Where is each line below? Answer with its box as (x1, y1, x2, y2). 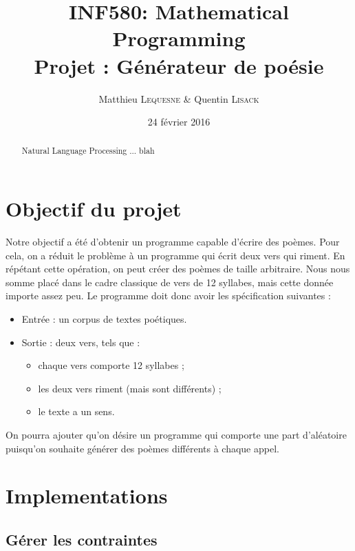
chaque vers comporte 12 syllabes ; (38, 358, 184, 372)
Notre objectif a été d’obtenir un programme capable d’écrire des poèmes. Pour (6, 234, 340, 249)
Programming (112, 24, 246, 52)
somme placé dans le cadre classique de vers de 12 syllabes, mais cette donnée (6, 274, 334, 289)
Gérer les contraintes (6, 528, 158, 550)
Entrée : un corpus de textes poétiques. (21, 312, 187, 326)
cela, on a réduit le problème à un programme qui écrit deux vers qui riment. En (6, 248, 345, 262)
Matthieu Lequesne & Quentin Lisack (98, 91, 259, 106)
